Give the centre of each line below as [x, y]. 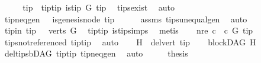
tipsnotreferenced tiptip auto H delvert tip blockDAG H [130, 42]
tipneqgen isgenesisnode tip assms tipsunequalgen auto [126, 19]
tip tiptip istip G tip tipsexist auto [99, 7]
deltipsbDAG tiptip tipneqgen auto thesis [96, 53]
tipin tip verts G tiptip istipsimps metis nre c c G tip [129, 30]
